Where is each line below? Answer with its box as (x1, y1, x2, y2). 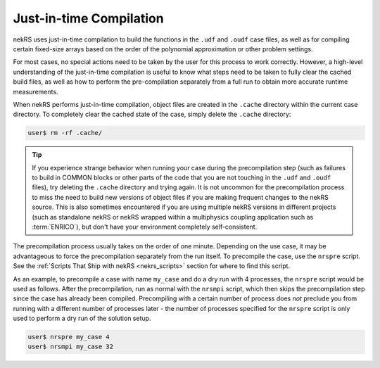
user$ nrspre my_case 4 (27, 333, 110, 341)
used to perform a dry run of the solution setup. (13, 314, 151, 323)
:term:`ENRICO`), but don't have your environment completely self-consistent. (32, 222, 258, 231)
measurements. (13, 87, 58, 96)
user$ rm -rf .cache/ (27, 129, 103, 137)
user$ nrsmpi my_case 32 (27, 343, 114, 351)
